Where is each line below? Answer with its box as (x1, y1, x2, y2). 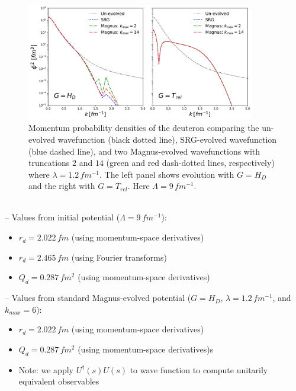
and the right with (28, 180, 95, 192)
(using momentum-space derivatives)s (78, 342, 214, 355)
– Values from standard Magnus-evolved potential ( (5, 291, 191, 304)
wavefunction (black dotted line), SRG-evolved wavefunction (57, 133, 277, 145)
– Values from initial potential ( (5, 211, 120, 223)
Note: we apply (18, 363, 73, 376)
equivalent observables (18, 375, 99, 387)
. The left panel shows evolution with (99, 168, 234, 180)
